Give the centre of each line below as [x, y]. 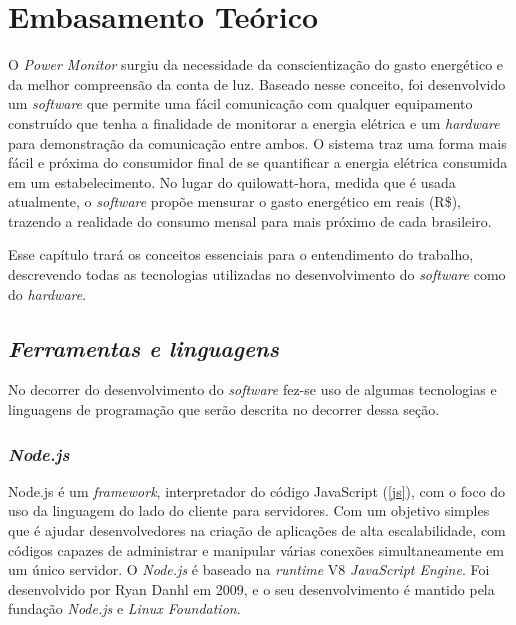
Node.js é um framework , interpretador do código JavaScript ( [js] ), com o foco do [257, 490]
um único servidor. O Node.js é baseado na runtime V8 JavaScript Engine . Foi [249, 569]
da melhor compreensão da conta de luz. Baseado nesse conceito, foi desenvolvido [257, 83]
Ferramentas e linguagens [143, 347]
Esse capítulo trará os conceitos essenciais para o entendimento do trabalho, [241, 254]
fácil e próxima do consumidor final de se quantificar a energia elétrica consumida [258, 162]
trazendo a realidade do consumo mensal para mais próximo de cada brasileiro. [250, 220]
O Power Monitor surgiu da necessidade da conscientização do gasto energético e [256, 64]
